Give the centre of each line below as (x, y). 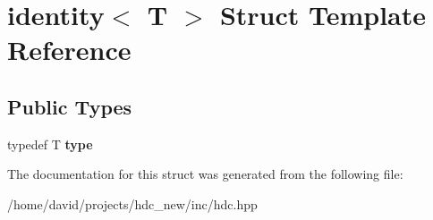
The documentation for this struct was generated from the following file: (205, 174)
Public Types (70, 106)
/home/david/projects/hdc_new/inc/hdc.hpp (132, 203)
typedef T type (50, 144)
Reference (69, 50)
